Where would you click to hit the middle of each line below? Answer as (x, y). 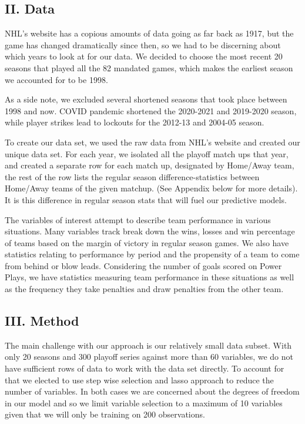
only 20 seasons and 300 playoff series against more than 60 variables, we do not (149, 357)
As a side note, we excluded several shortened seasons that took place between (146, 99)
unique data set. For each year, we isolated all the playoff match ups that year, (147, 153)
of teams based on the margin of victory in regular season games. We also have (147, 242)
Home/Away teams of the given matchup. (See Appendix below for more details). (151, 188)
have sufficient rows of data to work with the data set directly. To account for (145, 368)
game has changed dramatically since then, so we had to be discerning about (143, 44)
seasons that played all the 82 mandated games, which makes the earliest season (149, 67)
